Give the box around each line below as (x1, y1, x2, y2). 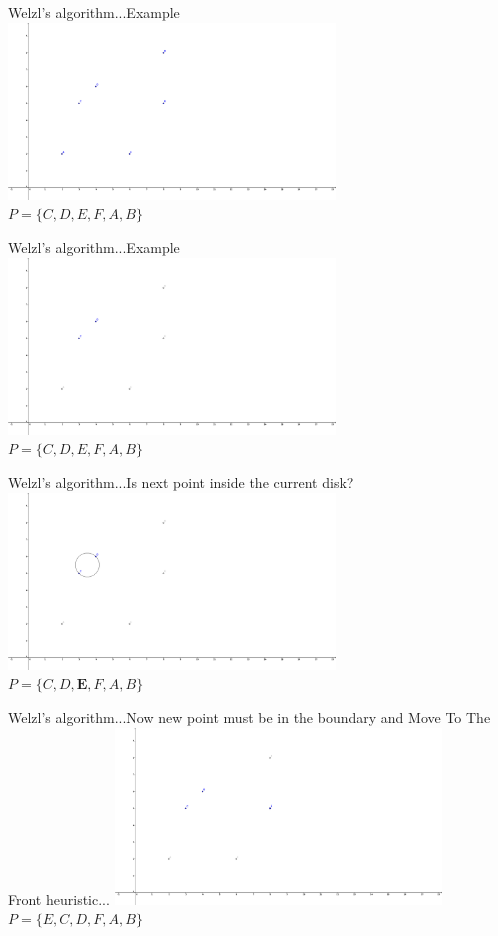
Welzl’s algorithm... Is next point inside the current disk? (8, 472, 354, 492)
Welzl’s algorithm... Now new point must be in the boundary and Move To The (8, 707, 491, 727)
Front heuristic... (8, 888, 110, 909)
